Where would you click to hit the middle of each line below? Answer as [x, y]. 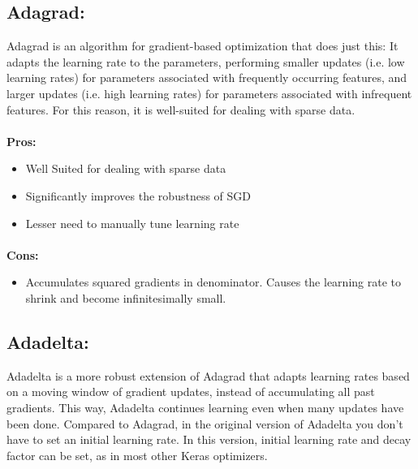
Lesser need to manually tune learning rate [132, 223]
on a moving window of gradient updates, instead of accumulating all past [191, 392]
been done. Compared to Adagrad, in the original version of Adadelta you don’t [205, 423]
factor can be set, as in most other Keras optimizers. [137, 455]
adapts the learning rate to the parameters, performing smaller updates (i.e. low [206, 61]
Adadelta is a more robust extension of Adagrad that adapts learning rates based [208, 375]
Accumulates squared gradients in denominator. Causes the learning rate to [213, 282]
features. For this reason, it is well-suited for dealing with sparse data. [181, 109]
